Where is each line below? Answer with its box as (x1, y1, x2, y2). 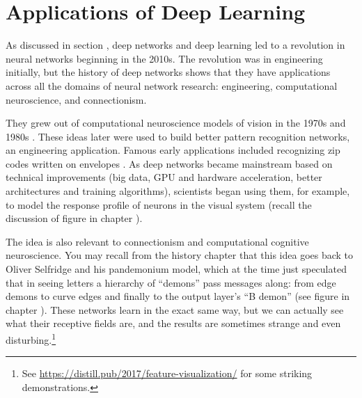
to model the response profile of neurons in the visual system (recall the (6, 197, 312, 212)
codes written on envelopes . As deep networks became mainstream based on (6, 156, 333, 170)
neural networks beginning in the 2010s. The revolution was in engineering (6, 51, 323, 65)
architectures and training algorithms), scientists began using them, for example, (6, 184, 350, 198)
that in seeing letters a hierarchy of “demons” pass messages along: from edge (6, 275, 336, 289)
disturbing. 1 (6, 331, 56, 347)
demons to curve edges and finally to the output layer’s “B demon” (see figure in (6, 289, 350, 303)
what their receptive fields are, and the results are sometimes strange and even (6, 316, 341, 331)
